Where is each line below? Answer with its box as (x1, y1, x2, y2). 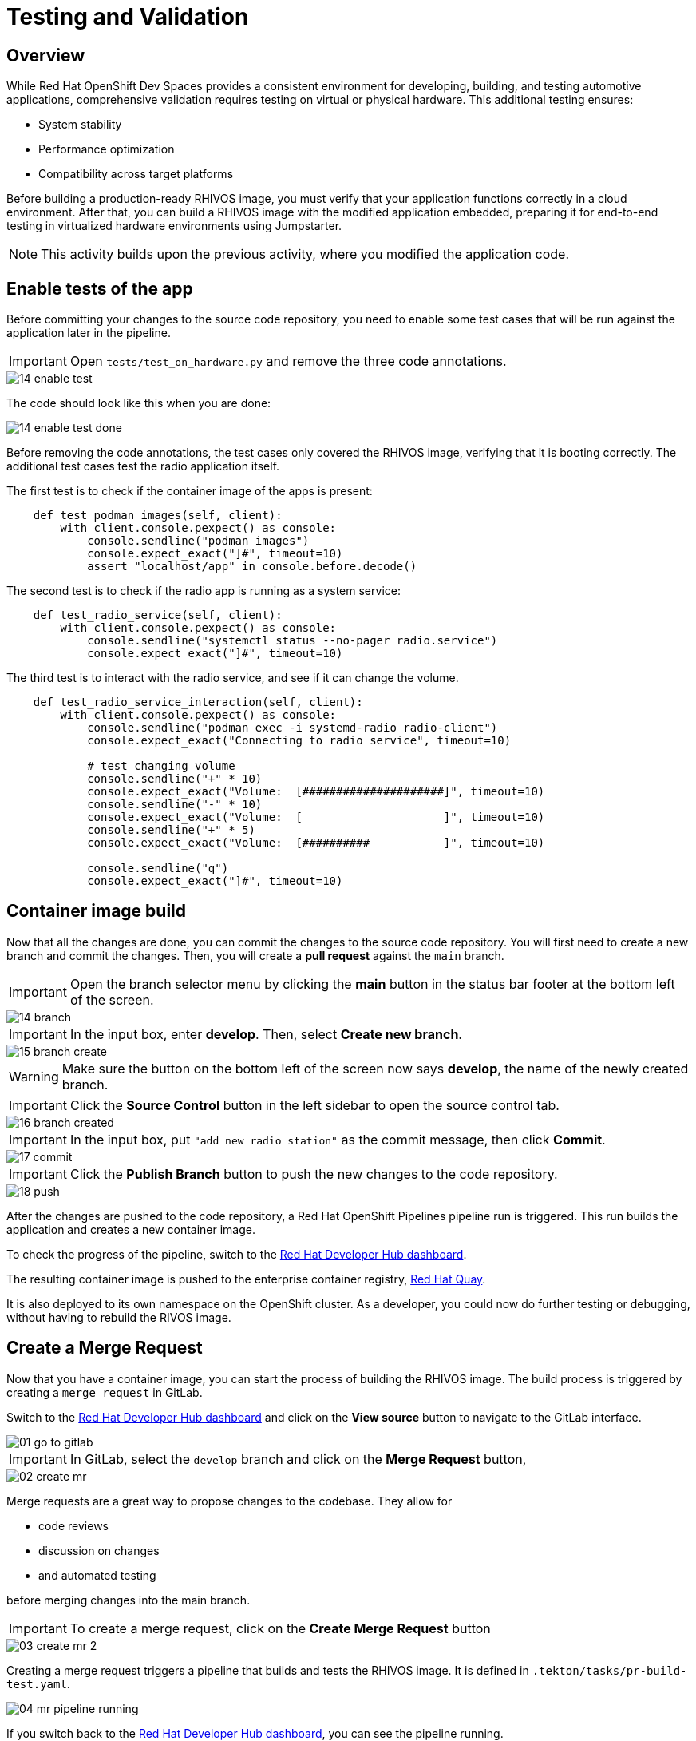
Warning (9, 1068, 59, 1085)
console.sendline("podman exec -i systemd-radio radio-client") (87, 721, 498, 735)
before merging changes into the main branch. (6, 1592, 251, 1607)
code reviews (38, 1518, 109, 1533)
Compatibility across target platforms (38, 167, 234, 181)
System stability (38, 117, 122, 132)
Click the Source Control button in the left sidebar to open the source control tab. (69, 1097, 560, 1113)
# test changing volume (87, 759, 235, 773)
